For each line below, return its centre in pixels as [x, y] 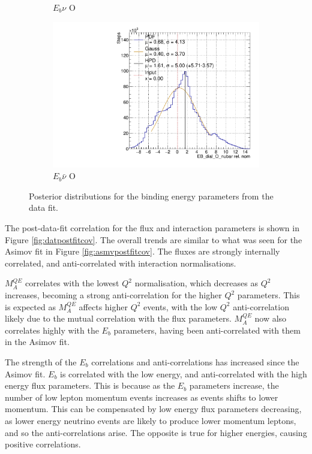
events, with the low [181, 306]
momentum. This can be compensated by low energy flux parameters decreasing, [153, 409]
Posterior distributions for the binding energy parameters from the [151, 196]
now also [271, 318]
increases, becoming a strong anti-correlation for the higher [113, 295]
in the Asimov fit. [37, 342]
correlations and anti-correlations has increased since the [195, 362]
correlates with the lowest [72, 283]
